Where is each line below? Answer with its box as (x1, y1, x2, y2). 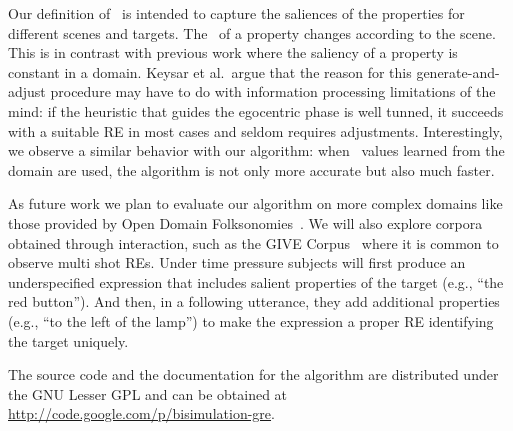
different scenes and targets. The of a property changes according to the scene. (8, 22, 496, 43)
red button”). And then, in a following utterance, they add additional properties (8, 291, 500, 312)
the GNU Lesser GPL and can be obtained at (8, 383, 288, 404)
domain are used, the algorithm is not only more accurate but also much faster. (8, 159, 495, 180)
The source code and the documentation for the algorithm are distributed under (8, 364, 499, 385)
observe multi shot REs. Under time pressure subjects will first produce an (8, 252, 466, 273)
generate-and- (416, 61, 500, 82)
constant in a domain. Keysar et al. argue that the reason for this (8, 61, 412, 82)
